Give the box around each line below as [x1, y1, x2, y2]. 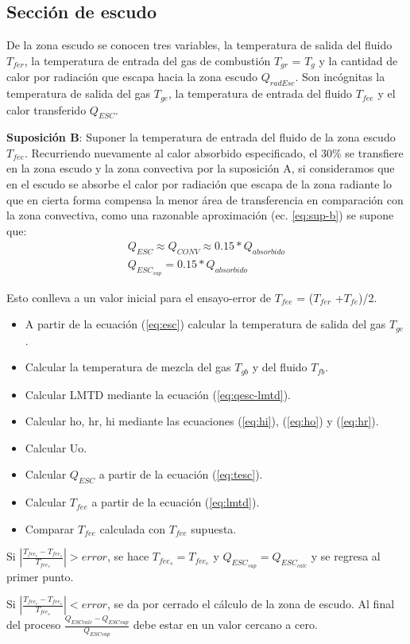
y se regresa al [311, 548, 381, 564]
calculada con [99, 520, 166, 537]
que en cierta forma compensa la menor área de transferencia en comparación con [6, 191, 404, 208]
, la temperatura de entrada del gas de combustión [24, 52, 271, 68]
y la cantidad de [319, 52, 398, 68]
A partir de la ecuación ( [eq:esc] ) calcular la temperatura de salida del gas [25, 316, 386, 332]
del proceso [6, 616, 61, 633]
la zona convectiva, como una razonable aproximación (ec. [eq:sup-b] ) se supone [6, 207, 394, 223]
